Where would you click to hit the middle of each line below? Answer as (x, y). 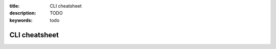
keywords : (21, 20)
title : (15, 6)
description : (23, 13)
